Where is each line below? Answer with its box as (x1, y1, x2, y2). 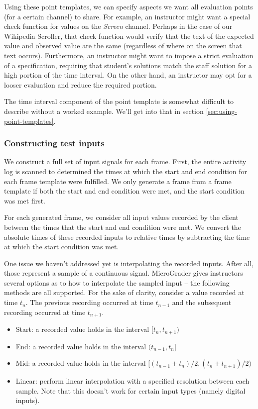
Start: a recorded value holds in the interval (15, 324, 149, 334)
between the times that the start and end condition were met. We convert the (4, 221, 241, 232)
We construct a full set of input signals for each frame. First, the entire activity (4, 156, 247, 167)
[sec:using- (206, 105, 237, 116)
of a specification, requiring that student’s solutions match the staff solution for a (4, 60, 253, 70)
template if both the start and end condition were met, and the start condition (4, 186, 245, 196)
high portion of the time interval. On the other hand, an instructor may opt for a (4, 70, 252, 80)
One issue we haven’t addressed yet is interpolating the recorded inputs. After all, (4, 258, 254, 268)
